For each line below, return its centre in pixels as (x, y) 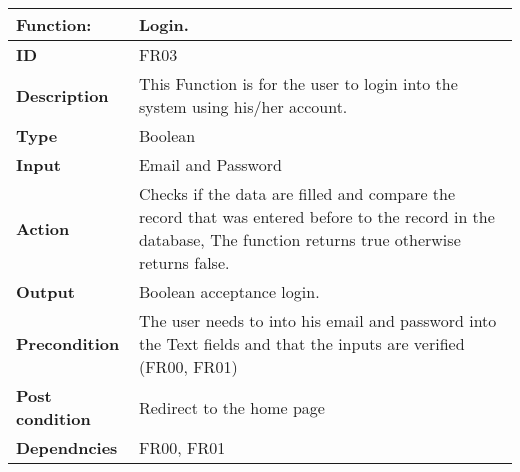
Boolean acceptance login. (229, 291)
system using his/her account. (243, 106)
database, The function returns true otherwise (299, 239)
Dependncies (67, 447)
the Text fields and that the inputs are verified (301, 343)
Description (62, 95)
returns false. (184, 262)
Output (45, 291)
